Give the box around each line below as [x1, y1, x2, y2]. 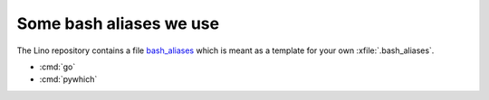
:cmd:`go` [39, 61, 76, 72]
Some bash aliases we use [16, 14, 220, 33]
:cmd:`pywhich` [39, 74, 98, 85]
